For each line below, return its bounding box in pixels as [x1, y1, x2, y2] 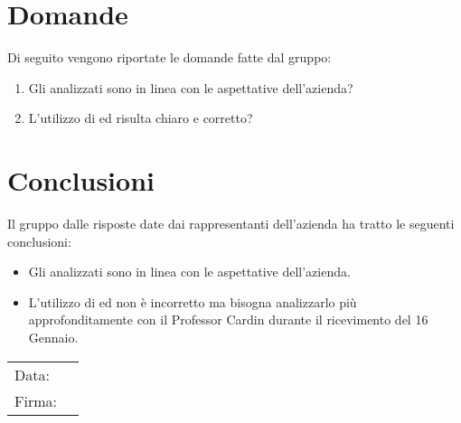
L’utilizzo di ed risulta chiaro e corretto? [28, 108, 253, 127]
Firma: [14, 390, 57, 411]
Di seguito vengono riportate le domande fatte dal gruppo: [7, 48, 332, 67]
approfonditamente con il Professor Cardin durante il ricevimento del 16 [28, 310, 428, 329]
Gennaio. [28, 328, 79, 346]
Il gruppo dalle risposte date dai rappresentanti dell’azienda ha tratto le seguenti [7, 214, 455, 233]
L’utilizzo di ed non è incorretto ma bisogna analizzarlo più [28, 292, 357, 311]
